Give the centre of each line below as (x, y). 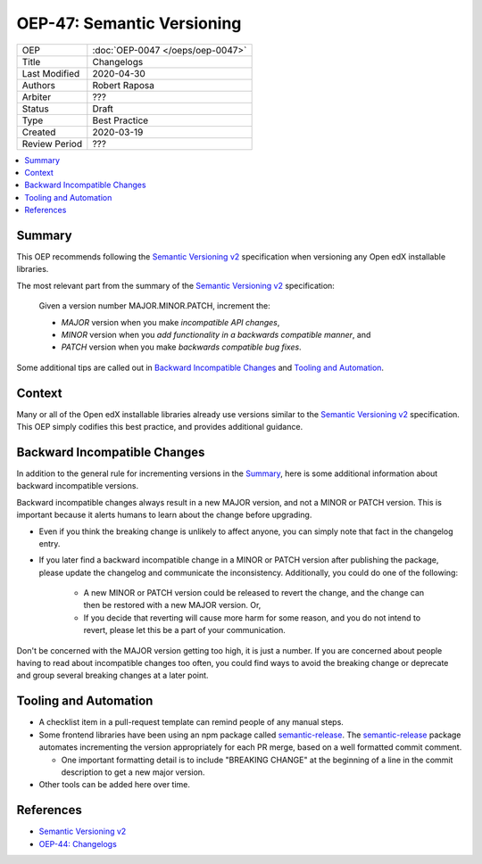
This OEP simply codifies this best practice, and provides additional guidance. (160, 427)
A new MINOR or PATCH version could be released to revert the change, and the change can (253, 593)
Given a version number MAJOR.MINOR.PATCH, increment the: (155, 306)
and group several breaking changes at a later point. (112, 675)
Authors (38, 85)
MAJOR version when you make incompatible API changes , (170, 322)
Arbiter (37, 96)
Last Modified (51, 73)
